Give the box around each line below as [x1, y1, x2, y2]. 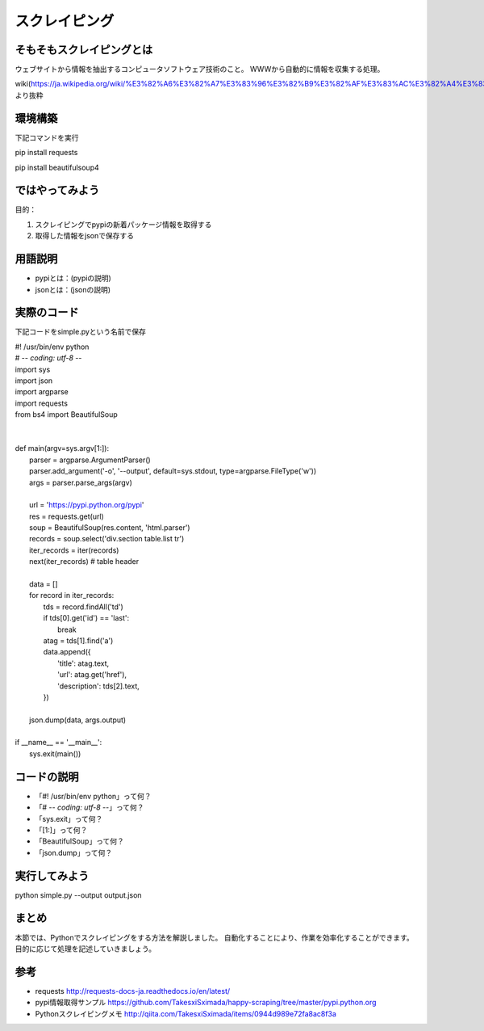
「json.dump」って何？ [35, 848, 113, 857]
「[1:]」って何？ [35, 825, 88, 835]
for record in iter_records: [29, 591, 115, 600]
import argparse [15, 387, 69, 397]
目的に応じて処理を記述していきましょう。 [15, 944, 156, 953]
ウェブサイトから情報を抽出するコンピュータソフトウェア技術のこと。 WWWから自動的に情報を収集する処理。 [15, 65, 385, 74]
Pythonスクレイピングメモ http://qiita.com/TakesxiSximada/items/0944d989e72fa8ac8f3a [35, 1008, 336, 1018]
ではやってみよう [15, 183, 100, 197]
